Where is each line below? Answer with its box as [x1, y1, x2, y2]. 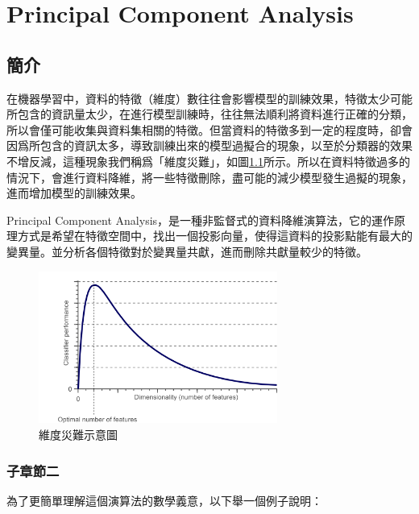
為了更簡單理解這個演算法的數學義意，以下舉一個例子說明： [6, 491, 322, 508]
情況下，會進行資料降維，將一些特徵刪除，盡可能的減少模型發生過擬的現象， [6, 168, 413, 185]
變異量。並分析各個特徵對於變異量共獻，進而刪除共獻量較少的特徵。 [6, 242, 367, 259]
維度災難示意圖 [39, 426, 118, 443]
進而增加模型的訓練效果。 [6, 184, 142, 201]
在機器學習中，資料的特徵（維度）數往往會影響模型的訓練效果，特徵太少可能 [6, 89, 413, 106]
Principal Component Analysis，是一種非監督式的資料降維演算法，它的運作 [6, 211, 395, 228]
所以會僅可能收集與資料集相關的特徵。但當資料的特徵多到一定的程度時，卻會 [6, 121, 413, 138]
